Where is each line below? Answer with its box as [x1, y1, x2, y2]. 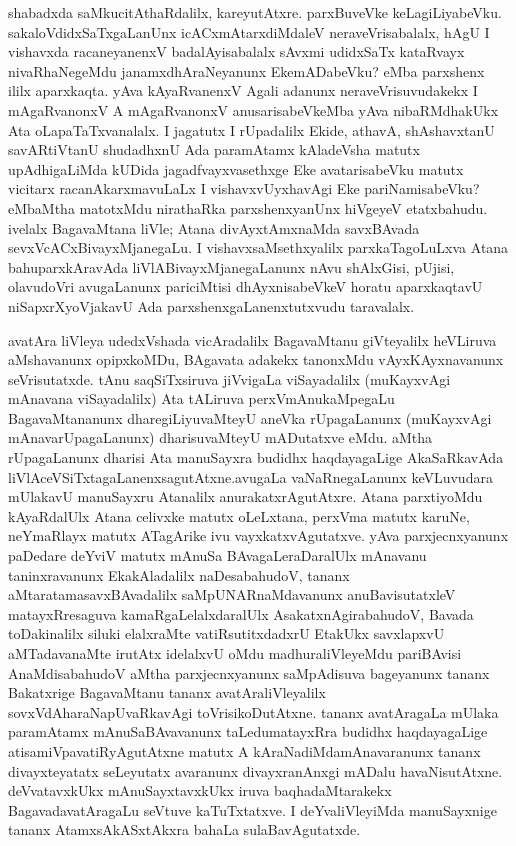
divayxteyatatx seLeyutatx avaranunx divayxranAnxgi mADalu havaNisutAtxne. [8, 760, 503, 781]
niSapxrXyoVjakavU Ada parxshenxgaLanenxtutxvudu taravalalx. [8, 295, 415, 316]
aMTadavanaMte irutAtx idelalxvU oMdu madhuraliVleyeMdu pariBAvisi [8, 643, 462, 663]
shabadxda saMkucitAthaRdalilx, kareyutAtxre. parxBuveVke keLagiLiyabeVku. [8, 2, 502, 22]
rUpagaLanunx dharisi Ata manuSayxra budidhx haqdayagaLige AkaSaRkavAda [8, 447, 504, 468]
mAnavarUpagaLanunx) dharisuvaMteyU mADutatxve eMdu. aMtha [8, 427, 433, 448]
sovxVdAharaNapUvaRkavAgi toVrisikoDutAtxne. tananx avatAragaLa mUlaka [8, 701, 499, 722]
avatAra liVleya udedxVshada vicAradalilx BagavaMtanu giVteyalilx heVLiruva [8, 329, 497, 350]
